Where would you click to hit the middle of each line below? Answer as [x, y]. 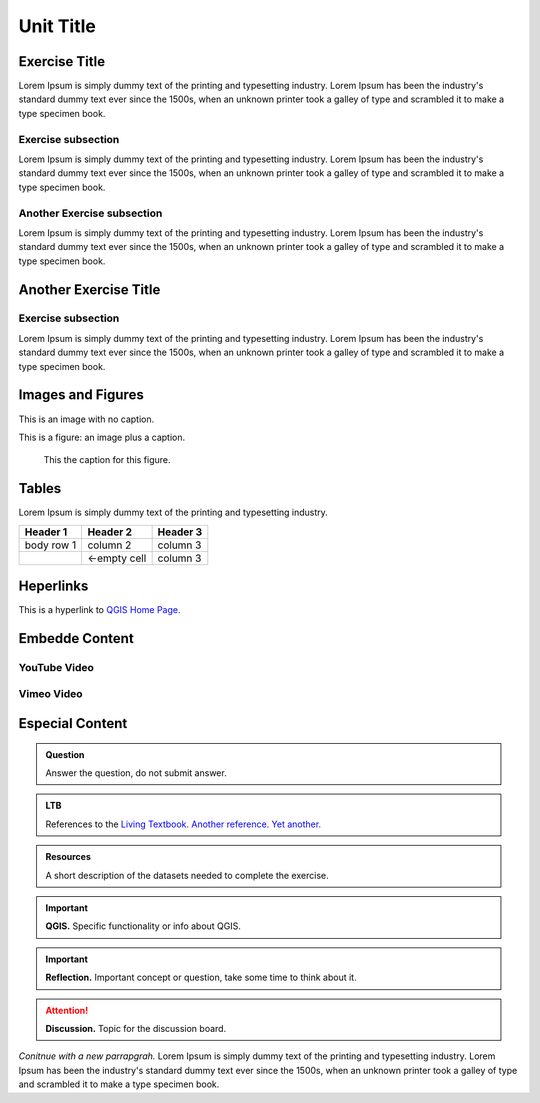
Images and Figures [81, 395]
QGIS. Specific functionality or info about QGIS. [143, 926]
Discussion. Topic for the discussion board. [136, 1028]
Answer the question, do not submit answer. [136, 773]
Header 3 [180, 532]
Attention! [67, 1010]
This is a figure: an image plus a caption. [102, 437]
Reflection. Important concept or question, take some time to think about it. [201, 977]
